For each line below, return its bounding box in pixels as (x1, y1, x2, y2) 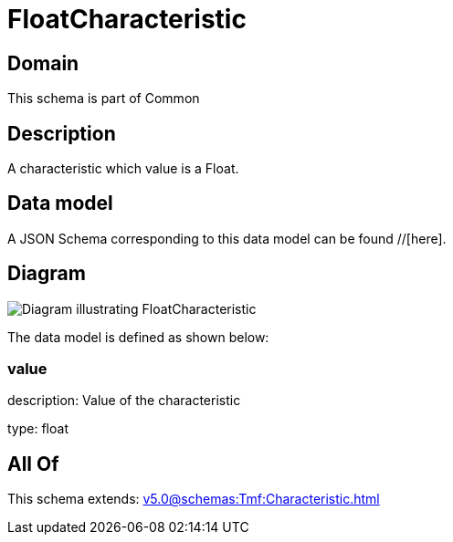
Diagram (7, 262, 86, 286)
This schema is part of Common (7, 90, 200, 107)
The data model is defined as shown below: (7, 328, 269, 345)
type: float (7, 421, 68, 437)
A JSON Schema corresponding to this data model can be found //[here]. (7, 230, 447, 246)
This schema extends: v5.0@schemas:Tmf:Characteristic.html (7, 491, 380, 507)
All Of (7, 452, 59, 475)
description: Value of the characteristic (7, 392, 241, 409)
